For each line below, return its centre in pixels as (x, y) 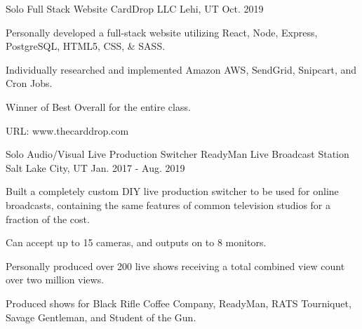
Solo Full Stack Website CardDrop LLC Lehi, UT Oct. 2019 (135, 8)
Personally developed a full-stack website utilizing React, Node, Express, (162, 32)
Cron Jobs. (29, 83)
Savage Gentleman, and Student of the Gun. (101, 317)
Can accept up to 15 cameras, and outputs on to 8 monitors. (136, 242)
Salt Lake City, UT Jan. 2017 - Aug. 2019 (95, 167)
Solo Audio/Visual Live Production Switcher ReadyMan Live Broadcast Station (177, 154)
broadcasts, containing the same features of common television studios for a (168, 204)
